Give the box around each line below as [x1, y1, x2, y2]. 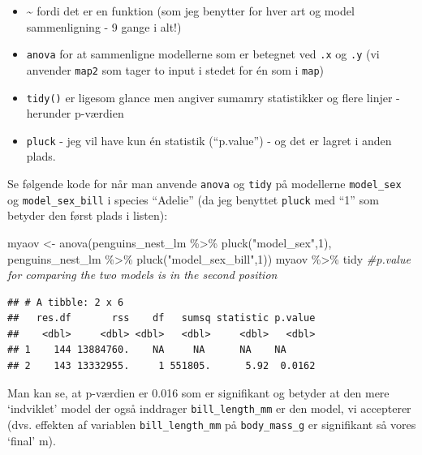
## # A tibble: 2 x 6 [7, 296, 124, 308]
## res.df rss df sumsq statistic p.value [7, 312, 316, 324]
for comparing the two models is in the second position [7, 266, 278, 283]
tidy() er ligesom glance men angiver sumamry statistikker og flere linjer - [26, 88, 400, 105]
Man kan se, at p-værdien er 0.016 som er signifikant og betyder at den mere [7, 384, 390, 401]
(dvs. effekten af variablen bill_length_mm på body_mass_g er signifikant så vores [7, 415, 416, 432]
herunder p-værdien [26, 105, 124, 122]
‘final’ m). [7, 431, 56, 449]
